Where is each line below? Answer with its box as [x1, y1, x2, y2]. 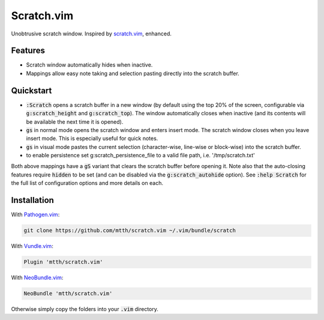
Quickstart [11, 85, 52, 95]
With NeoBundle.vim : [11, 274, 64, 282]
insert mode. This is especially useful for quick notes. [26, 135, 158, 142]
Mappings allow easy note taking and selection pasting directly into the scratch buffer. [26, 70, 239, 77]
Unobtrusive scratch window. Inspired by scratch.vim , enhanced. [11, 30, 172, 37]
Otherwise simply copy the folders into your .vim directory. [11, 306, 159, 313]
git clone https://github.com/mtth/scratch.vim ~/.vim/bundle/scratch [23, 227, 236, 234]
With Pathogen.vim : [11, 211, 60, 219]
